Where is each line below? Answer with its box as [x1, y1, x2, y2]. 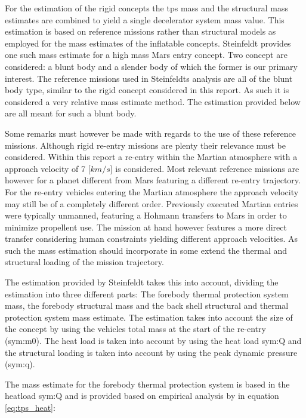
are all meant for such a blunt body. [5, 107, 137, 119]
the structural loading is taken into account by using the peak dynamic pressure [5, 346, 298, 358]
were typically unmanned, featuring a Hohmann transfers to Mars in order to [5, 209, 287, 222]
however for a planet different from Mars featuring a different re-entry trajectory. [5, 174, 301, 186]
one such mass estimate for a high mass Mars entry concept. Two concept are [5, 48, 288, 61]
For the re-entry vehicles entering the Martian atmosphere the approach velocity [5, 185, 299, 198]
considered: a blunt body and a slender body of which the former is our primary [5, 60, 298, 72]
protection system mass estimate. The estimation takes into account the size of [5, 311, 293, 323]
